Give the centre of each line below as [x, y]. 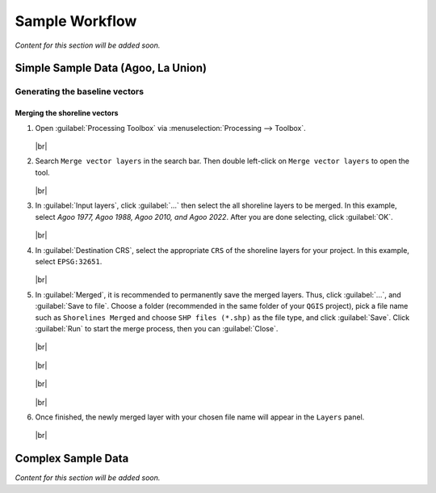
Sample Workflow [76, 21]
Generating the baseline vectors [80, 91]
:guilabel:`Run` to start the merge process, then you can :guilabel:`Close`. [157, 328]
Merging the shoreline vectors [67, 113]
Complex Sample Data [72, 459]
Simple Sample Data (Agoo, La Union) [111, 68]
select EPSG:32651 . [69, 262]
